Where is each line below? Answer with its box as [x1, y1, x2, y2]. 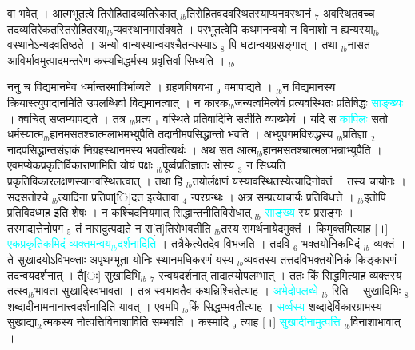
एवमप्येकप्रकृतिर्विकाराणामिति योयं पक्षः [7, 157, 153, 173]
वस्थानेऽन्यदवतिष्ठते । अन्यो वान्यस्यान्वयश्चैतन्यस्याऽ [7, 36, 217, 53]
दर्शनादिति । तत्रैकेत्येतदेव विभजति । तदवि [117, 235, 290, 252]
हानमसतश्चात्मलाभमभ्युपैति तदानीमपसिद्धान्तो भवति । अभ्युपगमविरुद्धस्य [50, 125, 333, 142]
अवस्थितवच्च [323, 5, 375, 21]
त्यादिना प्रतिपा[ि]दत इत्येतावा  [58, 188, 183, 205]
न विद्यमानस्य [282, 78, 336, 95]
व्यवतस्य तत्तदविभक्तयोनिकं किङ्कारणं [243, 250, 397, 267]
